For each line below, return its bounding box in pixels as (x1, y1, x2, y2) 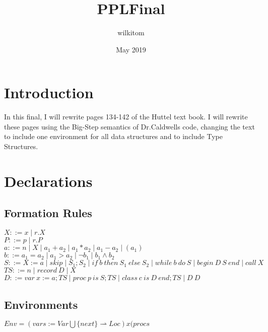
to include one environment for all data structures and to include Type (4, 131, 223, 142)
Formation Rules (4, 205, 92, 221)
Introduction (4, 82, 94, 103)
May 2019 (116, 44, 146, 54)
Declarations (4, 170, 93, 191)
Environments (4, 296, 78, 312)
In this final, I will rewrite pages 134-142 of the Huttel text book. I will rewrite (4, 111, 248, 122)
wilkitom (117, 27, 145, 38)
